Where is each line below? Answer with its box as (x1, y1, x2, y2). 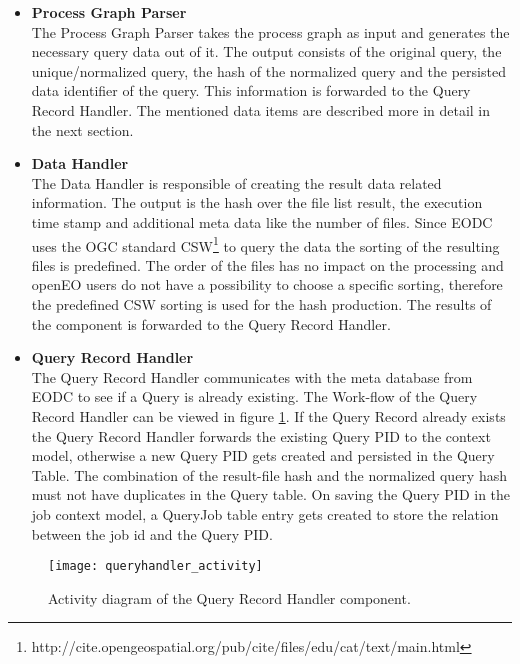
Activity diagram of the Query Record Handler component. (48, 587, 411, 608)
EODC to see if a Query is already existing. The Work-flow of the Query (31, 386, 478, 407)
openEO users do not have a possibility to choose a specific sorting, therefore (31, 274, 503, 295)
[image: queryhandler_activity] (48, 559, 263, 574)
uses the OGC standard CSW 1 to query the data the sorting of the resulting (31, 232, 500, 256)
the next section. (31, 119, 134, 140)
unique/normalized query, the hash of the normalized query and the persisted (31, 60, 506, 81)
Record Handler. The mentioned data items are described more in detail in (31, 99, 491, 120)
